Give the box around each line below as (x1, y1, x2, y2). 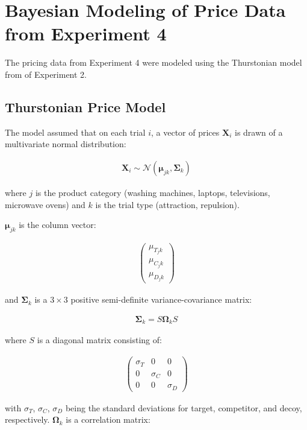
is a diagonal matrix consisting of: (37, 334, 162, 346)
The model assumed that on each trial (5, 125, 146, 138)
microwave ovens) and (5, 198, 85, 210)
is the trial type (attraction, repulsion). (95, 198, 240, 210)
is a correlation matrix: (66, 413, 150, 426)
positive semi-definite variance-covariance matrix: (70, 293, 252, 306)
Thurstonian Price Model (5, 97, 166, 116)
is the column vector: (19, 218, 96, 231)
